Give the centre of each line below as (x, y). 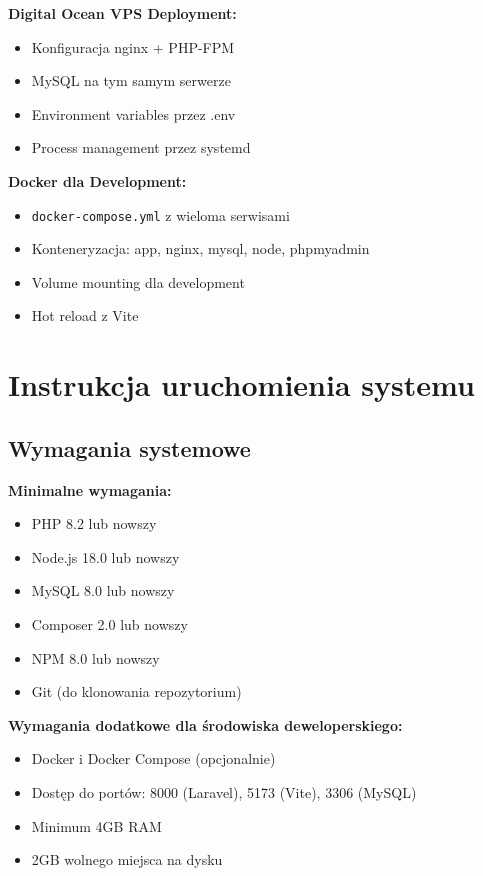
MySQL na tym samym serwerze (131, 80)
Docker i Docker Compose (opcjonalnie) (153, 758)
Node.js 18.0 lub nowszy (105, 556)
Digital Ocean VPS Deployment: (122, 13)
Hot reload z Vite (85, 315)
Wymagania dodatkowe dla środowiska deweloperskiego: (205, 724)
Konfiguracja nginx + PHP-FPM (133, 46)
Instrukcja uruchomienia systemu (241, 384)
